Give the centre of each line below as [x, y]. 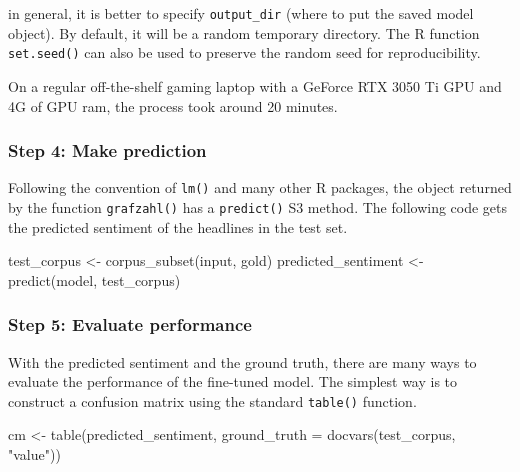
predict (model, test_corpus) [94, 279]
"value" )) [34, 454]
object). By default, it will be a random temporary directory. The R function [244, 32]
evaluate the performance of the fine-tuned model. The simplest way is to [233, 381]
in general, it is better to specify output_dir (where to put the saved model [241, 13]
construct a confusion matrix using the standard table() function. [212, 400]
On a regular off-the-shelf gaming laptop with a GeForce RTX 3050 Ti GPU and [255, 85]
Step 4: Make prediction [107, 150]
